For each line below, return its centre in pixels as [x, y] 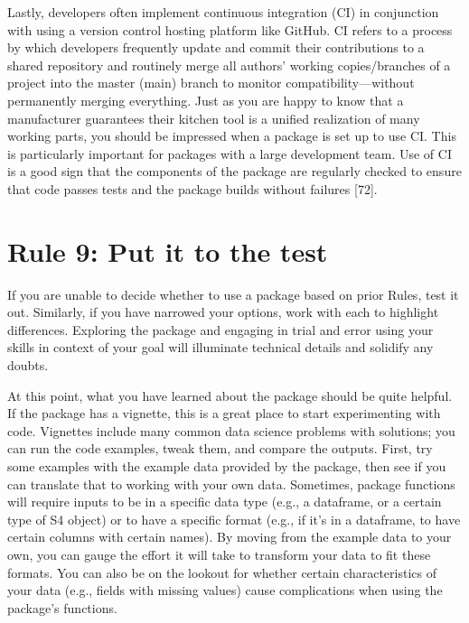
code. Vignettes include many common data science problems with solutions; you [231, 430]
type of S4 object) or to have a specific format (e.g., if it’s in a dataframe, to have [234, 519]
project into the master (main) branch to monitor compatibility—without [211, 83]
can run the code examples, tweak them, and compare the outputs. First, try [220, 448]
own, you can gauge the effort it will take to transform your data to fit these [219, 554]
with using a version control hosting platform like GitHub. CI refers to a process [230, 29]
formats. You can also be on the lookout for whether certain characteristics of [222, 572]
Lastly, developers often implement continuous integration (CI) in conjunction [223, 12]
